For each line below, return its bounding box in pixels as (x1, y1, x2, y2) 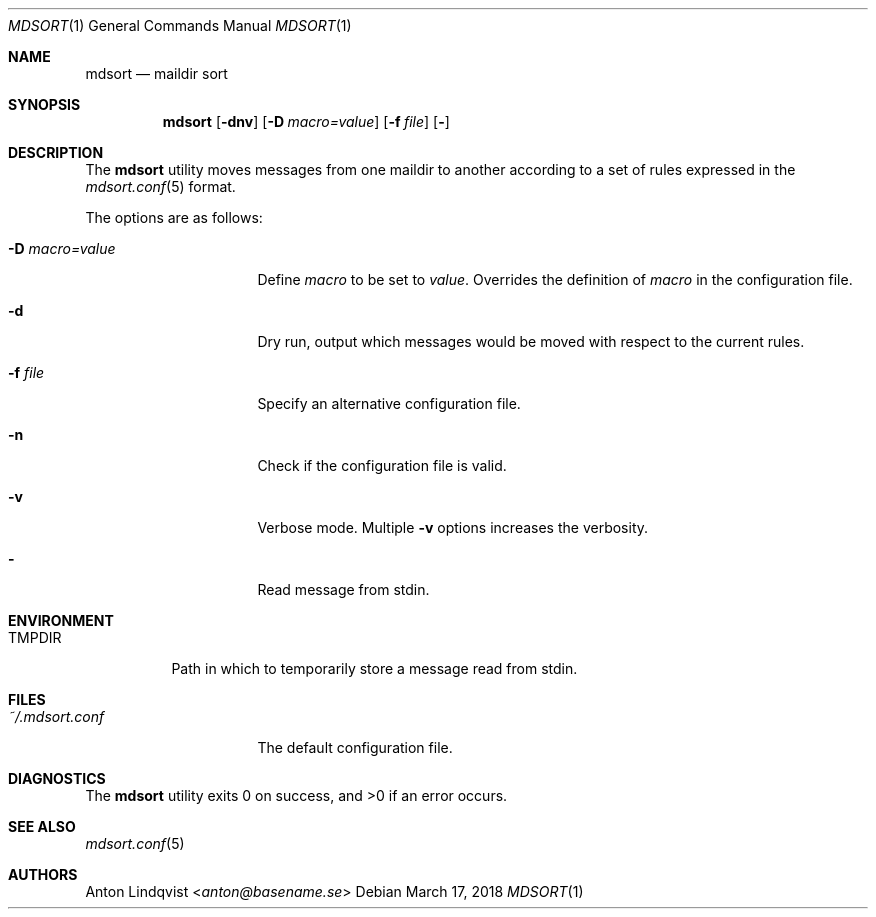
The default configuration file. (257, 739, 453, 756)
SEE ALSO (8, 818, 76, 835)
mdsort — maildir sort (85, 65, 228, 82)
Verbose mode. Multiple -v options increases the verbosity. (257, 519, 649, 536)
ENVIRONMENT (8, 612, 114, 629)
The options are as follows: (85, 209, 263, 226)
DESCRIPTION (8, 144, 104, 161)
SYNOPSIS (8, 96, 81, 113)
